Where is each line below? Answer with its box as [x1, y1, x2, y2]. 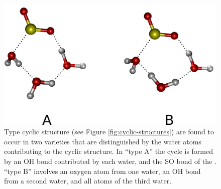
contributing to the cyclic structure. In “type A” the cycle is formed [4, 146, 213, 156]
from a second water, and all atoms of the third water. [4, 175, 172, 186]
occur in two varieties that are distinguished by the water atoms [4, 136, 201, 146]
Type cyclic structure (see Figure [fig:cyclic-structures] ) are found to [4, 126, 214, 137]
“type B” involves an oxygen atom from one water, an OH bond [4, 165, 201, 176]
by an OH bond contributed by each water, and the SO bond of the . [4, 155, 216, 166]
